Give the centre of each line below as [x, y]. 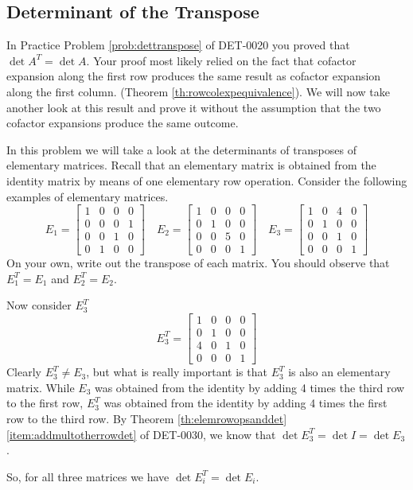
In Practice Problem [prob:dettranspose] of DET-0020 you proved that [178, 45]
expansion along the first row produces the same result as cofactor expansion [194, 76]
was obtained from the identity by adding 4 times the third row [249, 387]
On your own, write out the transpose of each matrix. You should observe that [198, 263]
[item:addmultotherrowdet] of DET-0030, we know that [141, 434]
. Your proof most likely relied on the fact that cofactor [221, 60]
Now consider [39, 305]
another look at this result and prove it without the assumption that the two [194, 107]
